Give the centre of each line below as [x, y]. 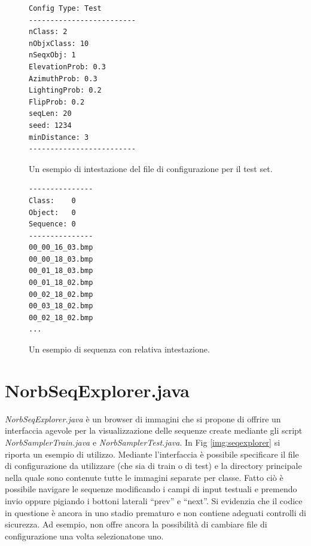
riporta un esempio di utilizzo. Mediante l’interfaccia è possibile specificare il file [152, 454]
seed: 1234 [50, 125]
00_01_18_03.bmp [61, 271]
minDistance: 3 [59, 137]
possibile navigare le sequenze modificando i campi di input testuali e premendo [151, 489]
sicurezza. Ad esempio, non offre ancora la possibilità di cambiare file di [136, 524]
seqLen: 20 [50, 114]
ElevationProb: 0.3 [67, 67]
